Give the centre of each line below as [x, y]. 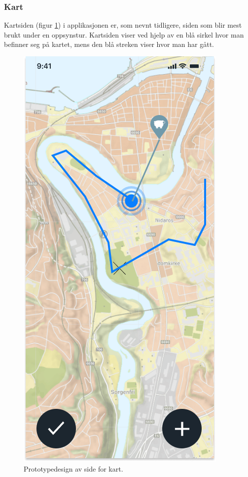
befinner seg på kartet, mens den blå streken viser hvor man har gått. [109, 44]
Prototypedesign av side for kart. [73, 468]
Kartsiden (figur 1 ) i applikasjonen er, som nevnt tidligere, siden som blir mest [123, 25]
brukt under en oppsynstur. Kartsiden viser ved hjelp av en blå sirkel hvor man [124, 34]
